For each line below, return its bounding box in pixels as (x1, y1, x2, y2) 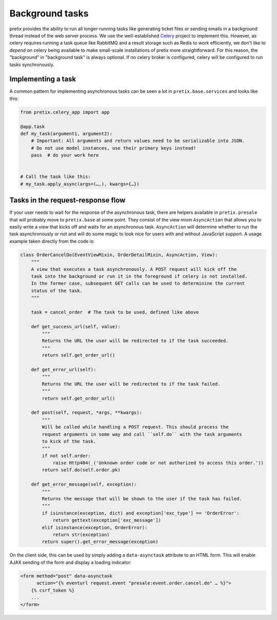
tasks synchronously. (9, 62, 55, 68)
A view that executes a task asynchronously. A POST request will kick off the (31, 266, 237, 272)
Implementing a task (9, 75, 76, 84)
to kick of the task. (42, 438, 96, 444)
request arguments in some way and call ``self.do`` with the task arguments (42, 431, 242, 437)
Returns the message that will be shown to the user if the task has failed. (42, 496, 242, 502)
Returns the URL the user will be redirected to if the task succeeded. (42, 338, 229, 344)
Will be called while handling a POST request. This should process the (42, 424, 229, 430)
